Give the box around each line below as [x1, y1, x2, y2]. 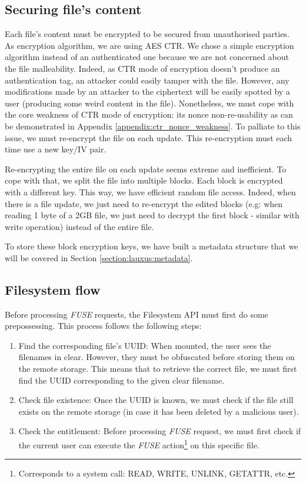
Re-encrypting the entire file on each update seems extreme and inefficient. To [5, 162, 287, 175]
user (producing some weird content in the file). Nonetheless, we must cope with [5, 96, 294, 109]
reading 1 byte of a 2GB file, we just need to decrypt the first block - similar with [5, 209, 300, 221]
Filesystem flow [5, 280, 101, 298]
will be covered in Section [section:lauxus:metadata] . [5, 251, 193, 264]
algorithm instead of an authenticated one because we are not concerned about [5, 51, 289, 63]
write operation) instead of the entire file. [5, 220, 154, 232]
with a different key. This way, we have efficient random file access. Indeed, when [5, 185, 296, 198]
